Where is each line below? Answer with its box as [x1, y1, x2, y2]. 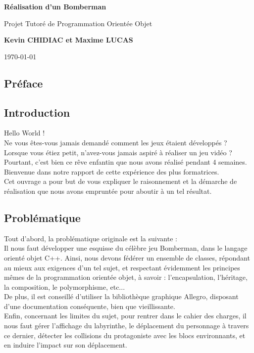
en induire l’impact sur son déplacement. [4, 340, 127, 350]
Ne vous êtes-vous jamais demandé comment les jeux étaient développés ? [4, 137, 227, 147]
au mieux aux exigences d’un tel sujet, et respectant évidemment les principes [4, 262, 240, 272]
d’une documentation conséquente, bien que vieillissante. [4, 301, 175, 311]
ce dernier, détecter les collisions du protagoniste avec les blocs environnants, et [4, 330, 246, 340]
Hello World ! [4, 128, 45, 138]
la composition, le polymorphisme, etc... [4, 281, 125, 292]
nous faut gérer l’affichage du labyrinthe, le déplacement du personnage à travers [4, 320, 249, 331]
